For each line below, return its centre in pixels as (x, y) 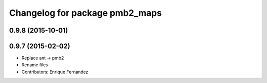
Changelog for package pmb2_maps (86, 13)
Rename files (35, 65)
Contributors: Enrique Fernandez (55, 72)
